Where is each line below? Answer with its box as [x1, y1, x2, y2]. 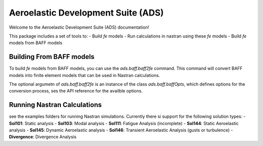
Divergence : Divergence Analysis [9, 134, 76, 140]
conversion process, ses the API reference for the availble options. [9, 88, 143, 94]
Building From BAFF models [9, 53, 95, 61]
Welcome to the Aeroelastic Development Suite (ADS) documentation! [9, 24, 150, 30]
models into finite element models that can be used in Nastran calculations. [9, 72, 160, 78]
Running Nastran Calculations [9, 101, 102, 109]
